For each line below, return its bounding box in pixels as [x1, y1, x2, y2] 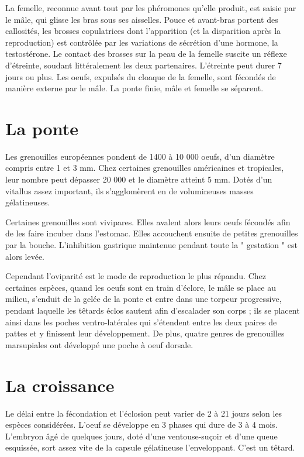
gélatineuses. [5, 196, 50, 208]
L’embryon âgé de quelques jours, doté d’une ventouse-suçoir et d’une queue [5, 429, 278, 442]
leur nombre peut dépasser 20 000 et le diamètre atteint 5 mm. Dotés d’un [5, 173, 272, 185]
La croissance [5, 373, 115, 397]
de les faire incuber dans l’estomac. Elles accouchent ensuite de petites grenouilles [5, 227, 298, 239]
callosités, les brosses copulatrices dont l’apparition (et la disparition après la [5, 25, 281, 37]
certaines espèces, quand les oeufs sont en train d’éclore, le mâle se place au [5, 281, 276, 293]
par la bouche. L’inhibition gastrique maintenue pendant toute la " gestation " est [5, 239, 298, 251]
